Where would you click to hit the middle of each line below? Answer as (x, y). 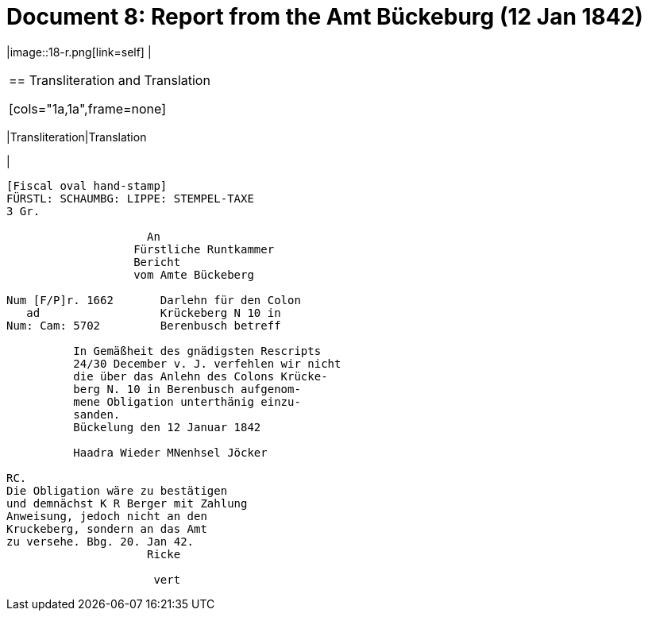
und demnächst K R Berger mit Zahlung (127, 503)
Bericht (157, 262)
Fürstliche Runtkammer (204, 249)
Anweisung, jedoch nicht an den (107, 516)
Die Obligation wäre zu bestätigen (117, 490)
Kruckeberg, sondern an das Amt (107, 528)
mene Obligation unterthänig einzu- (187, 401)
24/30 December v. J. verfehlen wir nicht (207, 363)
